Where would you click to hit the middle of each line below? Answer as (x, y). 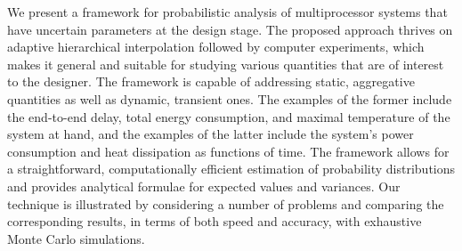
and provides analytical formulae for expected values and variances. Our (204, 186)
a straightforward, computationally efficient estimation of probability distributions (231, 169)
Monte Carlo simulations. (76, 238)
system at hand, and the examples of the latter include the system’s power (211, 134)
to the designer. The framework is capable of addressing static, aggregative (211, 81)
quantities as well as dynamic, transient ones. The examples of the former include (230, 98)
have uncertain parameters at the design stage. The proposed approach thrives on (230, 29)
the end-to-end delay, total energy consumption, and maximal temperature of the (229, 116)
